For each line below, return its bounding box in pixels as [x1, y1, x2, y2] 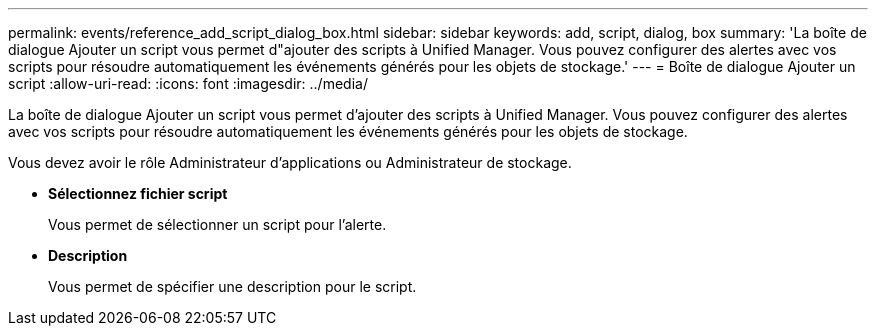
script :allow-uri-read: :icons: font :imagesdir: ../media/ [8, 75, 368, 92]
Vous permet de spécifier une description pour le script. [48, 278, 417, 295]
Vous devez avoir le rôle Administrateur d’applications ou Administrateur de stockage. [8, 154, 572, 171]
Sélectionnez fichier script [48, 185, 228, 202]
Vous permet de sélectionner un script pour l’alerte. [48, 216, 387, 233]
